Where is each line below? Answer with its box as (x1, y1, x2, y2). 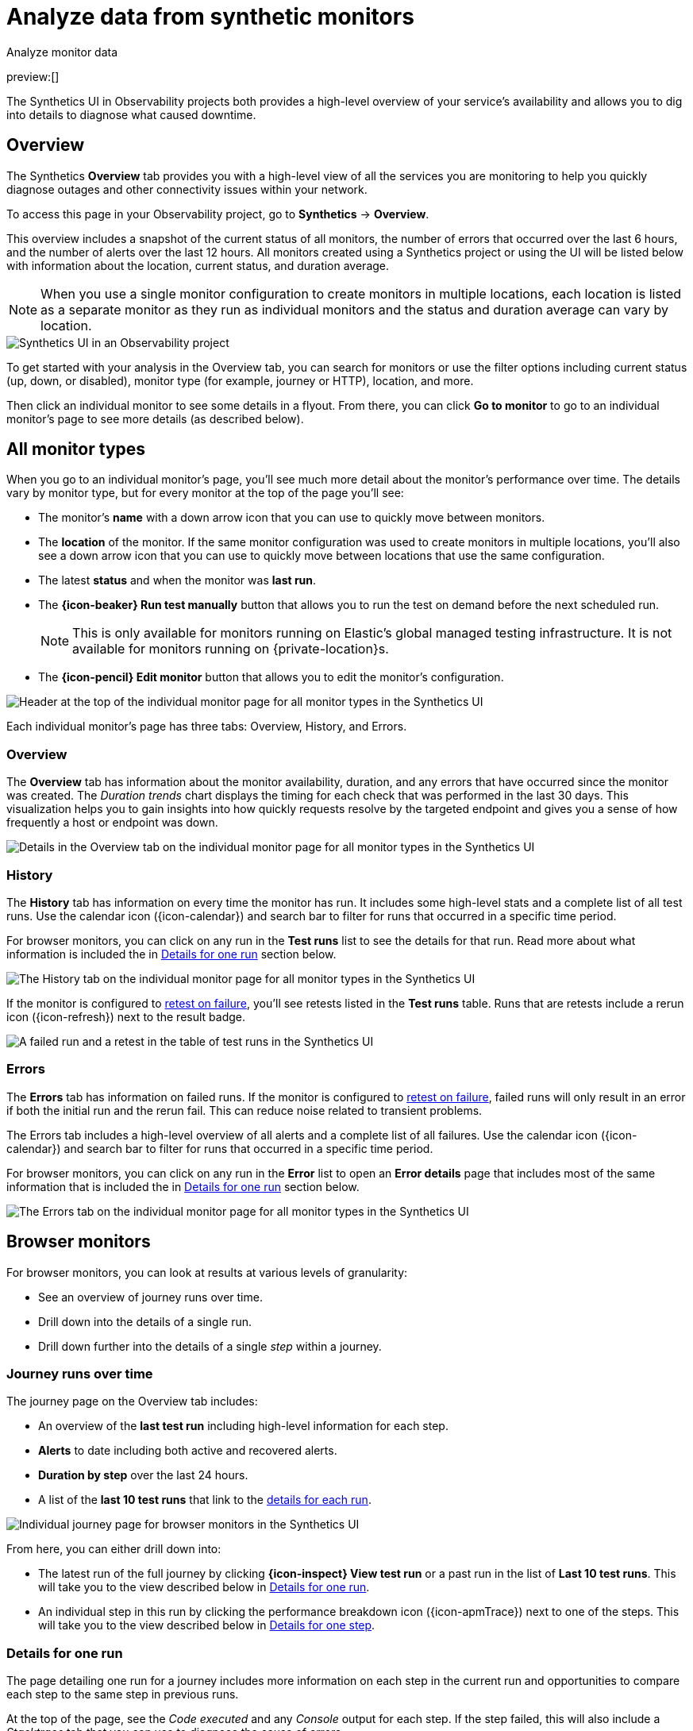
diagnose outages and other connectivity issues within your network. (6, 182, 368, 196)
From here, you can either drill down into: (6, 1542, 221, 1556)
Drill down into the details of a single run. (38, 1314, 252, 1328)
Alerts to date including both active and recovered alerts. (38, 1444, 337, 1458)
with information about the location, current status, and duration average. (6, 258, 390, 272)
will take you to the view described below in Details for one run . (38, 1580, 370, 1594)
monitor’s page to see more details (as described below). (6, 411, 304, 426)
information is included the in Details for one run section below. (6, 946, 337, 961)
